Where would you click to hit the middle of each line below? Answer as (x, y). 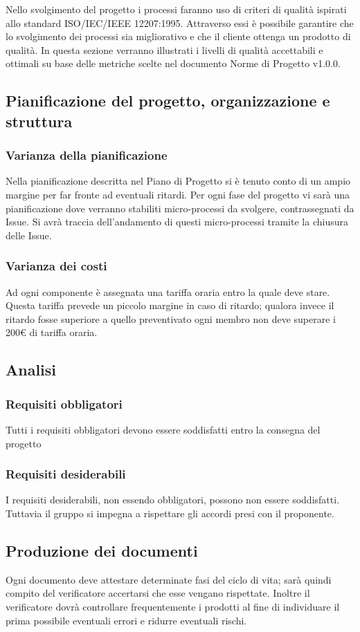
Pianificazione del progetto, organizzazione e (168, 101)
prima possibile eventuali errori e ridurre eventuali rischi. (126, 620)
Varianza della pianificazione (87, 155)
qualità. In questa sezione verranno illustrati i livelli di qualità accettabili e (164, 49)
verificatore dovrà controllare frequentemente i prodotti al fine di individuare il (173, 606)
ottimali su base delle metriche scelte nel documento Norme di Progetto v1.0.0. (173, 63)
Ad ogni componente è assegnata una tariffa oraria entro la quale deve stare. (168, 291)
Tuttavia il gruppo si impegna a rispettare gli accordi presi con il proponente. (170, 513)
